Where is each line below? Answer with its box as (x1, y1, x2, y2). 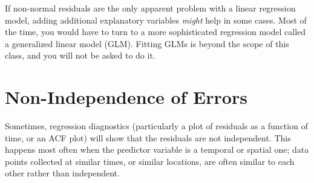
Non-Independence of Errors (5, 85, 247, 109)
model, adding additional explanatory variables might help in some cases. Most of (5, 13, 307, 26)
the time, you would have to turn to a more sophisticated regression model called (5, 25, 306, 38)
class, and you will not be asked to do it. (5, 49, 155, 62)
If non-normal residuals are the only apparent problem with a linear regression (5, 2, 296, 14)
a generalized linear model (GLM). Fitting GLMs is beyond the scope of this (5, 37, 289, 50)
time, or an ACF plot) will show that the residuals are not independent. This (5, 131, 291, 144)
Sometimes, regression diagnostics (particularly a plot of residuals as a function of (5, 120, 308, 132)
